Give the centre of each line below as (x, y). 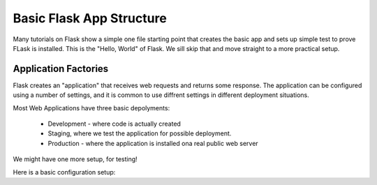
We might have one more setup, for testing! (75, 159)
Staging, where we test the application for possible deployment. (140, 133)
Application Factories (61, 69)
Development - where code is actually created (114, 124)
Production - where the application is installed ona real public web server (153, 143)
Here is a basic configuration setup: (64, 172)
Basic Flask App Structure (90, 18)
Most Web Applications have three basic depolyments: (91, 108)
